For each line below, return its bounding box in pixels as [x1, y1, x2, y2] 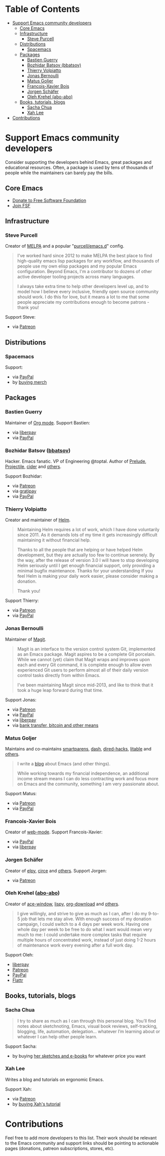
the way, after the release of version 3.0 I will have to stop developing [17, 557, 159, 563]
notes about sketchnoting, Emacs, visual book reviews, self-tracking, [17, 1023, 158, 1029]
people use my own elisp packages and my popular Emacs [17, 263, 137, 269]
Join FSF [12, 203, 31, 208]
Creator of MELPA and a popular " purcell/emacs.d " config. [5, 243, 124, 249]
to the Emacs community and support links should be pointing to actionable [5, 1140, 159, 1146]
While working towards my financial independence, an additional [17, 770, 149, 776]
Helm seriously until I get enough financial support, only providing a [17, 562, 155, 569]
